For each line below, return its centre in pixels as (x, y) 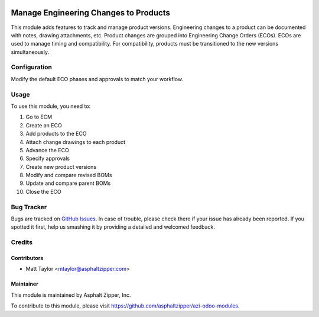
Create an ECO (44, 125)
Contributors (27, 258)
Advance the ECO (47, 150)
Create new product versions (61, 166)
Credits (22, 242)
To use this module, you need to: (51, 106)
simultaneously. (30, 52)
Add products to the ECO (56, 134)
